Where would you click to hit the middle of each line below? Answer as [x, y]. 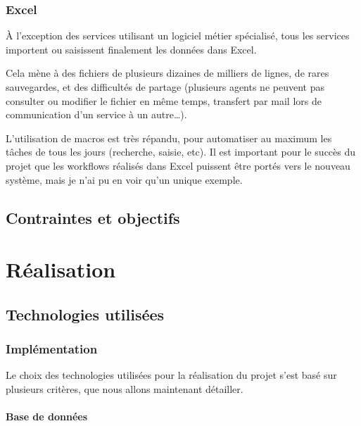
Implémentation [52, 349]
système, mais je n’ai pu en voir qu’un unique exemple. [124, 179]
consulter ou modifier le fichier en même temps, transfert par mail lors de [164, 100]
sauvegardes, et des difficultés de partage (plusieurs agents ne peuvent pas [165, 87]
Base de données [47, 416]
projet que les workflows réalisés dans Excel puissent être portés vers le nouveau [178, 165]
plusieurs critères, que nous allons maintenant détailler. [125, 388]
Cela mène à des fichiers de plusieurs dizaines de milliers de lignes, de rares [167, 73]
